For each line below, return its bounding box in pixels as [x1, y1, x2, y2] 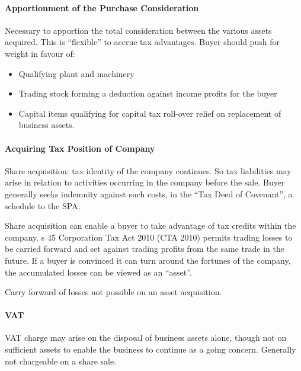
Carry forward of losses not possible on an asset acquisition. [5, 286, 222, 298]
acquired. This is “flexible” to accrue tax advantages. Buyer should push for [5, 36, 280, 48]
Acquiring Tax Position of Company [5, 142, 155, 154]
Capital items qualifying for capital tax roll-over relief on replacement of [18, 107, 281, 119]
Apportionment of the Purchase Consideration [5, 1, 199, 14]
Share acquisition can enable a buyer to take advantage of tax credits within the [5, 219, 296, 232]
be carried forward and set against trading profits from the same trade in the [5, 242, 284, 255]
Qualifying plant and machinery [18, 67, 135, 79]
